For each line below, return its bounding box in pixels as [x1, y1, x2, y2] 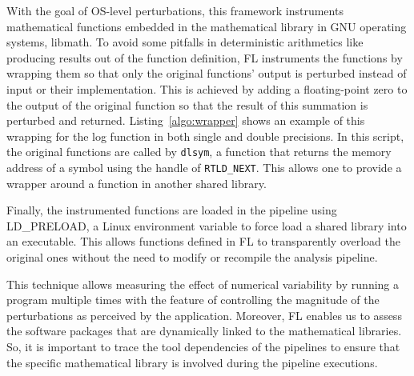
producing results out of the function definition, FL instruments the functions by [6, 49, 403, 66]
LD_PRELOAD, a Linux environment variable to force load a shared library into [6, 217, 407, 234]
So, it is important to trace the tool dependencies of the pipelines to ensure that [6, 338, 400, 354]
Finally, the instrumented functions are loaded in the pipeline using [6, 202, 337, 218]
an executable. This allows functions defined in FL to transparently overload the [6, 233, 400, 250]
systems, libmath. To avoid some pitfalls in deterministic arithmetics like [6, 34, 364, 50]
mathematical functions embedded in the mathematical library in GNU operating [6, 18, 407, 34]
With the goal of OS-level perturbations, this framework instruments [6, 2, 344, 18]
